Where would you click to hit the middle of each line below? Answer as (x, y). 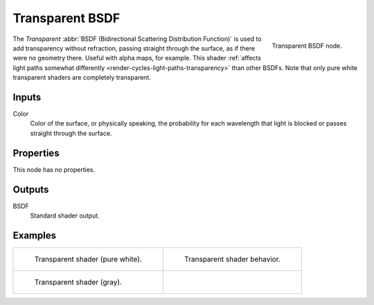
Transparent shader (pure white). (88, 259)
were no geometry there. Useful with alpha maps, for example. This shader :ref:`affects (137, 58)
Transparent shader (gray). (78, 282)
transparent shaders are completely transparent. (82, 78)
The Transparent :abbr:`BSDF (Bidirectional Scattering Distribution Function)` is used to (137, 39)
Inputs (27, 97)
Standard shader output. (65, 216)
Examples (35, 235)
